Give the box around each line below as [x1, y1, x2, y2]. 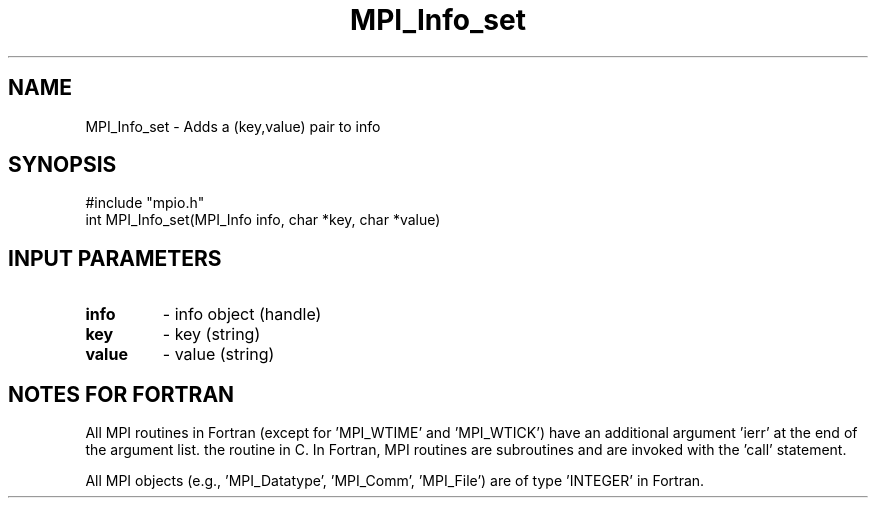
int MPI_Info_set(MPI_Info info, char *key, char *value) [85, 211, 441, 229]
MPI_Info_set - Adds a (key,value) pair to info [85, 117, 381, 135]
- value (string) [162, 344, 275, 365]
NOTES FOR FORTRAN [8, 381, 235, 407]
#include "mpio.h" [85, 194, 205, 212]
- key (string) [162, 324, 261, 345]
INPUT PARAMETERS [8, 245, 222, 271]
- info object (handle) [162, 304, 322, 325]
